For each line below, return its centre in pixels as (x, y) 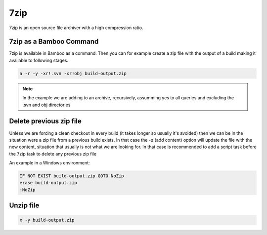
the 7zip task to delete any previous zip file (53, 154)
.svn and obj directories (46, 105)
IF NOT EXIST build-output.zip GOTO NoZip (72, 176)
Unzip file (24, 206)
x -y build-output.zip (47, 220)
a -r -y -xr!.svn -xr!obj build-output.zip (73, 73)
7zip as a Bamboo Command (54, 42)
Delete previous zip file (45, 121)
